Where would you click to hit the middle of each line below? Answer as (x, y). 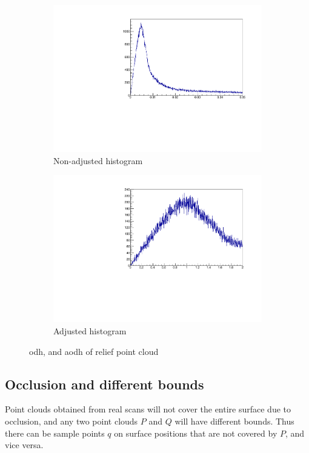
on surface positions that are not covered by (196, 433)
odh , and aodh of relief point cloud (94, 351)
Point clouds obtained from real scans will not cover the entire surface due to (148, 409)
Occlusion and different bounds (105, 384)
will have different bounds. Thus (234, 421)
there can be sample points (55, 433)
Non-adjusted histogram (98, 160)
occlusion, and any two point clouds (71, 421)
